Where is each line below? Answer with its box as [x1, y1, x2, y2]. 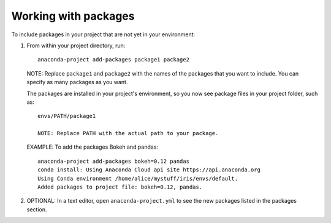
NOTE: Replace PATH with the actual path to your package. [37, 130, 219, 137]
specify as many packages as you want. [26, 79, 128, 86]
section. [26, 206, 47, 213]
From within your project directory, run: [26, 42, 126, 49]
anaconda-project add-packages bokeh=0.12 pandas [37, 157, 190, 165]
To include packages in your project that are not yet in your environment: [11, 31, 196, 38]
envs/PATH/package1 [37, 112, 96, 120]
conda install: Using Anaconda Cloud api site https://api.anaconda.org [37, 166, 261, 173]
